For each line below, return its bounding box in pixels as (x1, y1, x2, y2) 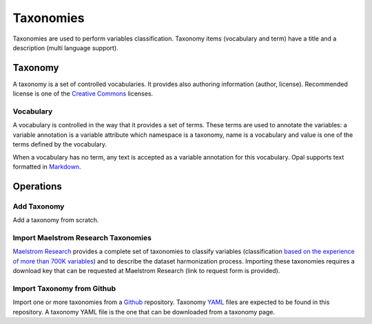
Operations (12, 180, 62, 192)
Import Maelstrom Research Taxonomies (12, 233, 152, 242)
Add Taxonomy (12, 202, 65, 211)
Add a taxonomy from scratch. (12, 216, 99, 224)
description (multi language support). (12, 43, 118, 52)
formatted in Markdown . (12, 162, 81, 171)
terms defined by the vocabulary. (12, 140, 107, 149)
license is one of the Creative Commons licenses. (12, 89, 154, 98)
